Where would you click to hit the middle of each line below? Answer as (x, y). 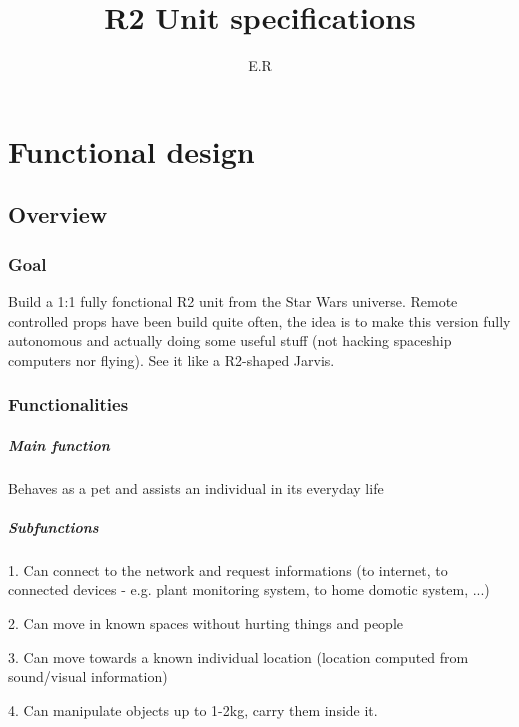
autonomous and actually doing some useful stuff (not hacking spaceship (230, 340)
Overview (58, 214)
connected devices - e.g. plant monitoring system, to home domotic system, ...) (249, 589)
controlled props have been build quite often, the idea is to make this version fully (259, 320)
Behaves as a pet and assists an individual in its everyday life (196, 487)
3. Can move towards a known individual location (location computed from (238, 656)
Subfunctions (53, 526)
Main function (59, 444)
